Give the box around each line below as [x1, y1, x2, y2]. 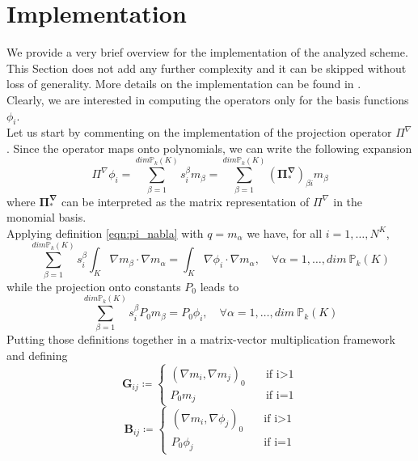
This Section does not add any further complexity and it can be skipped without [6, 59, 407, 76]
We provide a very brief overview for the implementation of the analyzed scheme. [6, 44, 408, 61]
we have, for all [247, 224, 323, 241]
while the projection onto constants [6, 277, 181, 294]
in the [333, 192, 363, 209]
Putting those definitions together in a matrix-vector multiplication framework [6, 331, 395, 348]
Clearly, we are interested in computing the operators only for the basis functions [6, 91, 409, 108]
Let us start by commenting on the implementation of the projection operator [6, 124, 392, 141]
